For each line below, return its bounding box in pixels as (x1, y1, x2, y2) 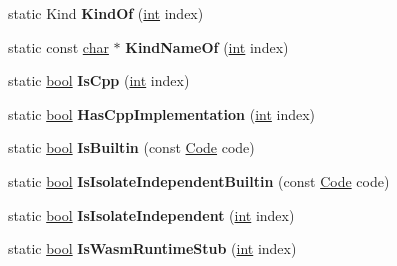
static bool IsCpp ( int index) (8, 70, 190, 91)
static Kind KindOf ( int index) (8, 3, 204, 23)
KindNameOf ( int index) (125, 36, 289, 57)
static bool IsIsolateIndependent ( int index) (8, 204, 295, 225)
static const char (8, 36, 109, 57)
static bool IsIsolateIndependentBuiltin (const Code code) (8, 170, 390, 191)
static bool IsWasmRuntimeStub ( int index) (8, 238, 297, 259)
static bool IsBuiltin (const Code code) (8, 137, 255, 158)
